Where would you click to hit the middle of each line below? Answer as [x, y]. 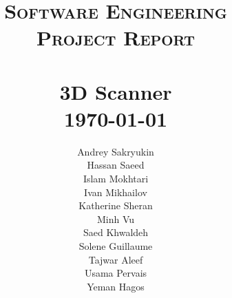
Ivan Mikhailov [116, 192]
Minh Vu [116, 219]
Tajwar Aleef [116, 259]
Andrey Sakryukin [116, 151]
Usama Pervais [116, 273]
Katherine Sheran [116, 205]
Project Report [116, 38]
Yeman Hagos [116, 286]
